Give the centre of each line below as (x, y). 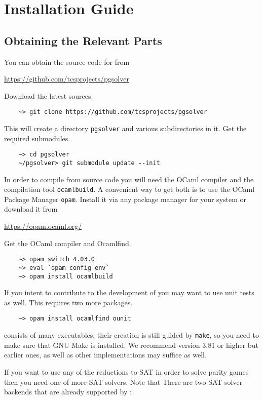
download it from (31, 209)
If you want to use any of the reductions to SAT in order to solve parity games (126, 371)
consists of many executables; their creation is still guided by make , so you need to (131, 335)
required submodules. (37, 138)
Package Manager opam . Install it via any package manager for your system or (125, 199)
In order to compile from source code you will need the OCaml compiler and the (129, 179)
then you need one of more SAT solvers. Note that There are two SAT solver (123, 382)
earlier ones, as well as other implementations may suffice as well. (105, 355)
